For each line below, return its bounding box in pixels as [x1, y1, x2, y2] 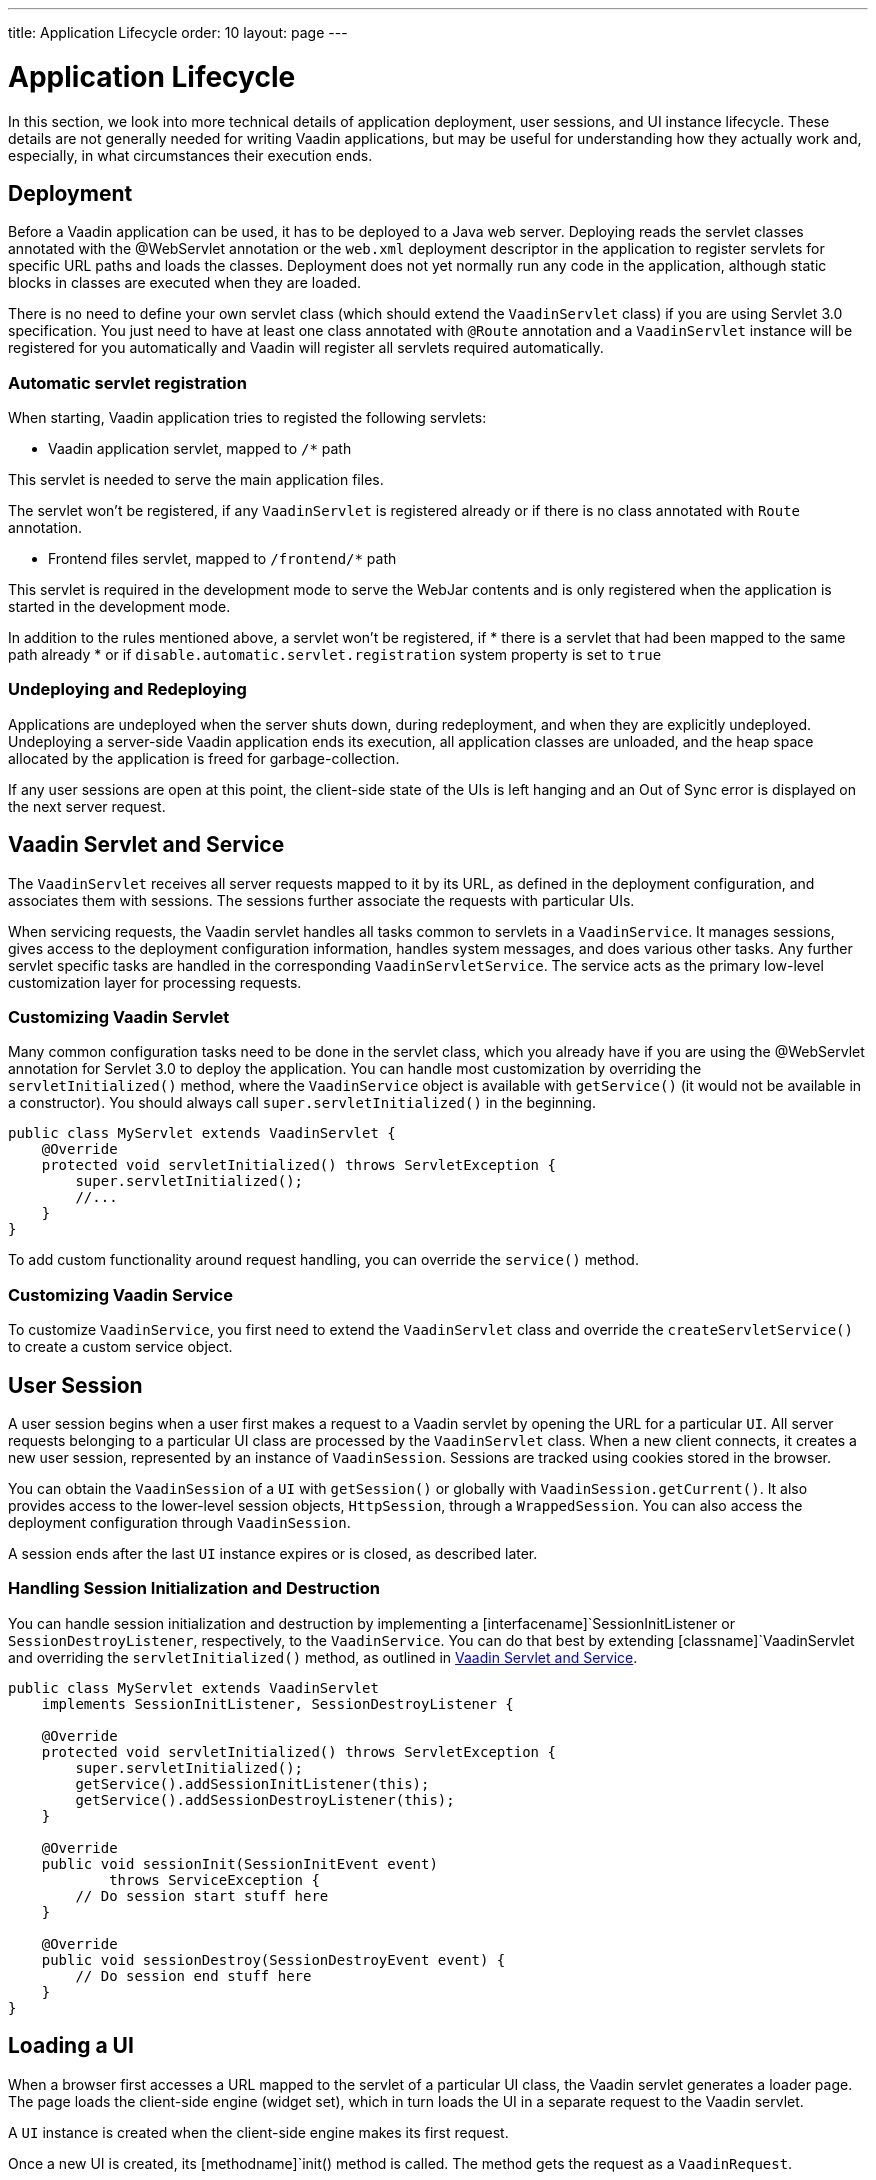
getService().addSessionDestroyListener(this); [75, 1791, 455, 1808]
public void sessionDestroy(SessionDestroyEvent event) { [41, 1951, 506, 1968]
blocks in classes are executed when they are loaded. [8, 274, 361, 292]
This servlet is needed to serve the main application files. [8, 471, 384, 489]
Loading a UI [8, 2033, 134, 2059]
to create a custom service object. [8, 1338, 233, 1356]
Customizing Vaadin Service [8, 1284, 233, 1305]
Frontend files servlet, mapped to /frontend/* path [48, 550, 397, 568]
